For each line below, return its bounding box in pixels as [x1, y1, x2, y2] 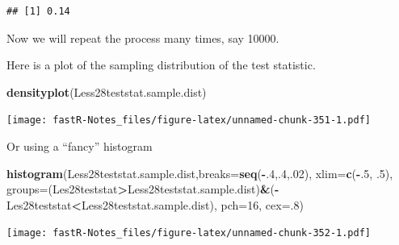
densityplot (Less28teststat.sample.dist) [6, 83, 207, 100]
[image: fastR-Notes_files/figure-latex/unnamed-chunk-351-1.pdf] [6, 114, 372, 127]
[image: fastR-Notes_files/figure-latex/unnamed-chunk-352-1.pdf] [6, 227, 372, 239]
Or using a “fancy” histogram [6, 138, 153, 155]
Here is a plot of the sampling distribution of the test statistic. [6, 56, 316, 73]
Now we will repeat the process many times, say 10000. [6, 29, 279, 46]
